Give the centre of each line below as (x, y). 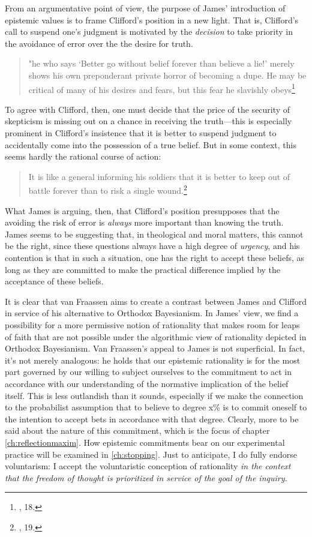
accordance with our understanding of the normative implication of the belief (147, 383)
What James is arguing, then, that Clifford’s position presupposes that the (142, 210)
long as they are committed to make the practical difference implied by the (143, 269)
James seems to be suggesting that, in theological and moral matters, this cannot (154, 234)
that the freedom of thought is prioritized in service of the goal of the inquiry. (146, 477)
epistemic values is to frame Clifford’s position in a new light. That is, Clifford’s (152, 19)
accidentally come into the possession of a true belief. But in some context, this (151, 144)
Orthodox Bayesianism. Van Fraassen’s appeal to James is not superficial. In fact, (155, 348)
